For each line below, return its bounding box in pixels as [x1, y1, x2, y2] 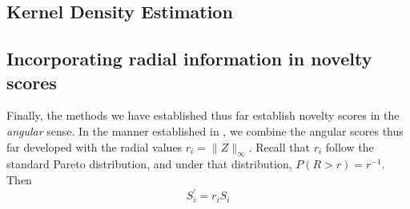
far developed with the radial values [6, 138, 183, 155]
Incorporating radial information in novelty [6, 46, 372, 71]
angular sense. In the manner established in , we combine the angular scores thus [6, 122, 404, 139]
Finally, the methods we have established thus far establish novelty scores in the [6, 107, 400, 124]
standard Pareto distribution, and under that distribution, [6, 156, 292, 172]
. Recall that [248, 138, 310, 155]
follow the [325, 138, 374, 155]
